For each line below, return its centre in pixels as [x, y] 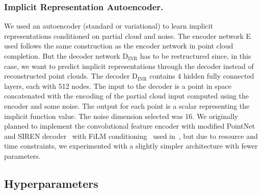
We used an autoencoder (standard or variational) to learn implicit [109, 26]
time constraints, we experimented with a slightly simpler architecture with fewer [131, 146]
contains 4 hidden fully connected [202, 76]
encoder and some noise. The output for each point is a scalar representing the [127, 105]
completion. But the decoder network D [66, 56]
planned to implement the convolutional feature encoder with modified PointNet [129, 126]
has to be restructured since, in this [195, 56]
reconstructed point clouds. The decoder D [71, 76]
